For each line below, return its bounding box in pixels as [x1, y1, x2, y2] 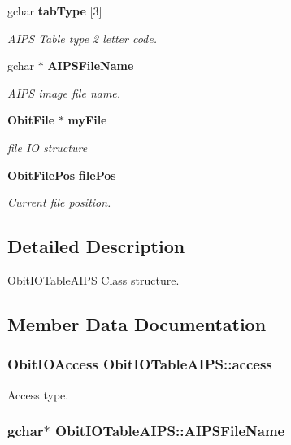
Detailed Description [7, 233, 185, 259]
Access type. [7, 386, 69, 403]
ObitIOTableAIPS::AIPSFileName [55, 421, 285, 441]
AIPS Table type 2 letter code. [7, 29, 158, 46]
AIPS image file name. [7, 84, 121, 101]
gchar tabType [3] [7, 2, 102, 19]
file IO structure [7, 138, 88, 155]
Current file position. [7, 194, 111, 211]
